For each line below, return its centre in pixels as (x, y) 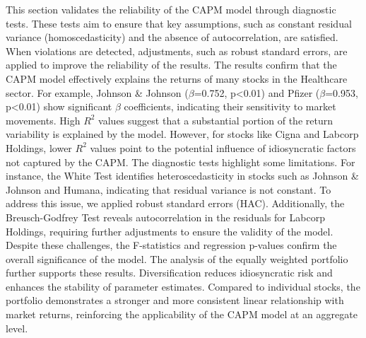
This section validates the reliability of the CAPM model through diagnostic (171, 9)
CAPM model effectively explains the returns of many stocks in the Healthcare (177, 78)
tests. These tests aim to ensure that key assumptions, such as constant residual (179, 23)
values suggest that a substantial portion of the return (216, 120)
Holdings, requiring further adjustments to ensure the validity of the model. (170, 231)
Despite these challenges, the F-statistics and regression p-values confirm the (171, 245)
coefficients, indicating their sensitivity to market (230, 106)
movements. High (43, 120)
